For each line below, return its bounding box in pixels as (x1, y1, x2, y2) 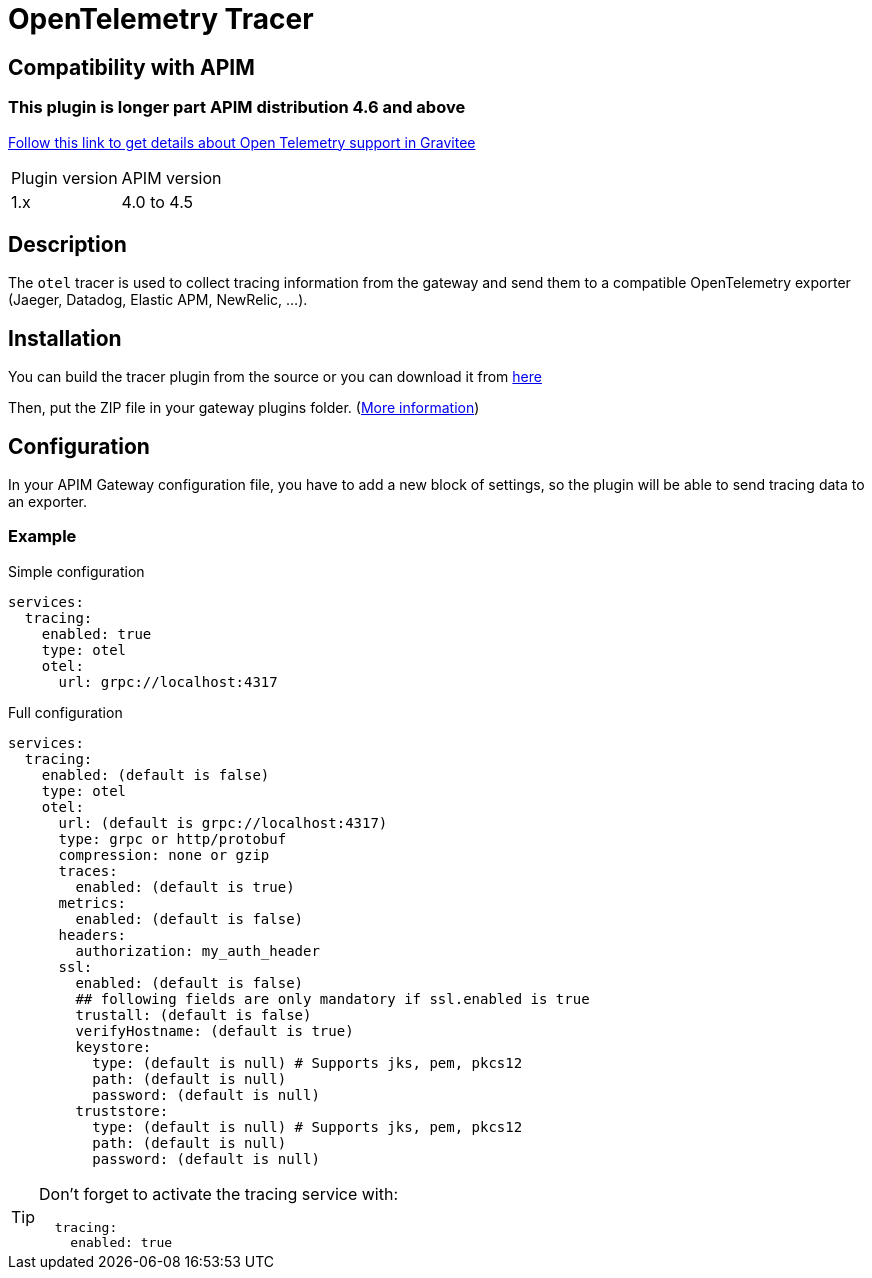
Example (8, 526, 77, 547)
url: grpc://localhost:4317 (58, 673, 278, 690)
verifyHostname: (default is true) (75, 1022, 354, 1039)
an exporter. (8, 493, 88, 511)
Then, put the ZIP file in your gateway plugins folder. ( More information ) (8, 399, 480, 417)
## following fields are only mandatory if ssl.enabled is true (75, 990, 590, 1007)
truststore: (75, 1102, 169, 1119)
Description (8, 231, 127, 257)
